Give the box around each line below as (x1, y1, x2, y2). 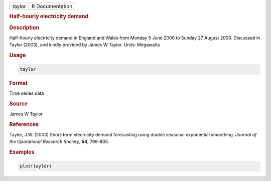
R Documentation (31, 3, 73, 10)
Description (9, 24, 40, 31)
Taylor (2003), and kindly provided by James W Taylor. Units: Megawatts (9, 42, 160, 48)
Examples (9, 148, 35, 155)
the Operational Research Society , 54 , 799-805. (9, 138, 109, 145)
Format (9, 79, 28, 86)
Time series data (9, 90, 44, 96)
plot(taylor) (20, 163, 52, 169)
